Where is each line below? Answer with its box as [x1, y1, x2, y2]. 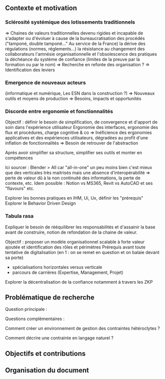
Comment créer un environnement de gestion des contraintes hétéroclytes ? [5, 326, 160, 332]
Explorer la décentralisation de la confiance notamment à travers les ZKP [5, 279, 153, 285]
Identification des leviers [5, 67, 55, 73]
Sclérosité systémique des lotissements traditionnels [5, 19, 135, 26]
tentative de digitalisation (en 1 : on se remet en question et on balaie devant [5, 249, 160, 255]
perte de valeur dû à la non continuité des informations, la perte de [5, 175, 141, 181]
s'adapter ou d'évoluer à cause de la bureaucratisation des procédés [5, 35, 145, 41]
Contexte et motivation [5, 4, 77, 12]
